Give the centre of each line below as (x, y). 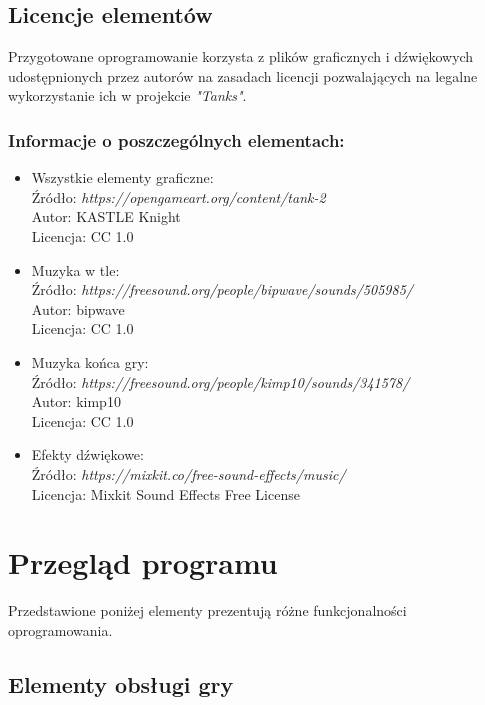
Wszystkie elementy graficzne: (122, 177)
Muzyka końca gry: (90, 361)
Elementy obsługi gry (121, 683)
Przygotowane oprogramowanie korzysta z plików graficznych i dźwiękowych (241, 56)
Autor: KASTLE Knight (106, 216)
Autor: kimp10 (76, 401)
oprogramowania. (60, 629)
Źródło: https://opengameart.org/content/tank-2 (178, 196)
